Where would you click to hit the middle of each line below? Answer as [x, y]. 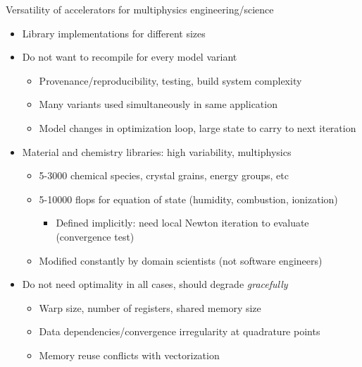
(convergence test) [95, 236]
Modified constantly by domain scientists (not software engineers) [181, 260]
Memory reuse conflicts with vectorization [129, 355]
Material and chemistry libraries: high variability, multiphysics [157, 151]
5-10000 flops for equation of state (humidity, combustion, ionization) [188, 199]
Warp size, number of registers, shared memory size [150, 307]
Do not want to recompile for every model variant [130, 57]
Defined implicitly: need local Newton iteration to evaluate [182, 223]
